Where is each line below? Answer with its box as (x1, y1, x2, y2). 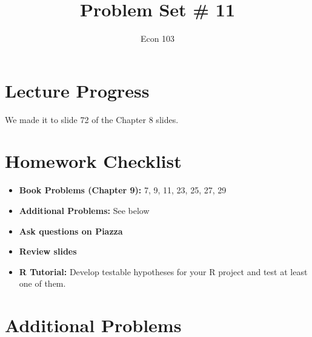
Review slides (19, 245, 77, 258)
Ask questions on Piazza (19, 224, 123, 237)
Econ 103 (140, 32, 175, 45)
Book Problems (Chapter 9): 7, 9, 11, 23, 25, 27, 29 (19, 184, 227, 196)
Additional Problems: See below (19, 204, 150, 216)
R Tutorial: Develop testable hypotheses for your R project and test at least (19, 265, 308, 278)
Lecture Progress (5, 78, 150, 102)
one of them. (19, 277, 66, 290)
